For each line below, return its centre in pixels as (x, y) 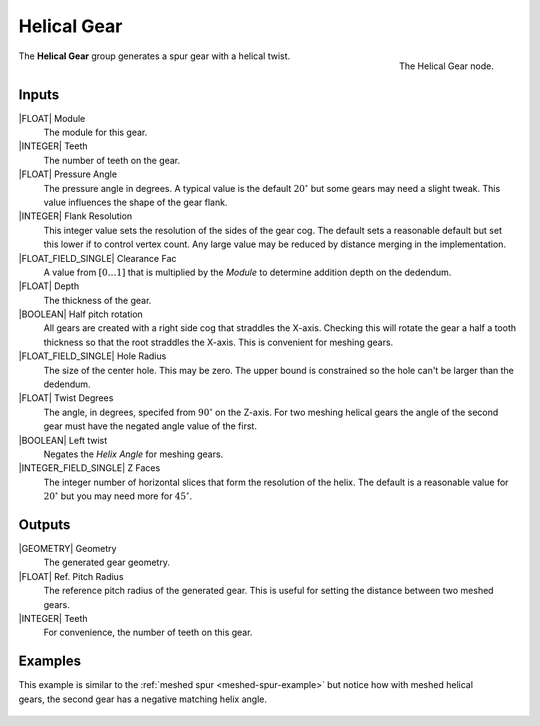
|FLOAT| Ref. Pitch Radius (71, 576)
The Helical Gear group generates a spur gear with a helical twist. (154, 56)
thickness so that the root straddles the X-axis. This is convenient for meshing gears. (218, 342)
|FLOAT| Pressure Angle (68, 174)
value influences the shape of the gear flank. (135, 202)
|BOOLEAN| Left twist (63, 440)
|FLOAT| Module (52, 118)
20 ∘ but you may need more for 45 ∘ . (118, 495)
